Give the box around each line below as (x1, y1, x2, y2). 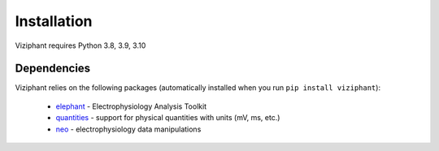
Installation (15, 12, 93, 30)
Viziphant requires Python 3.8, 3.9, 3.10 (15, 41, 146, 50)
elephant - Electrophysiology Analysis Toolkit (55, 101, 207, 111)
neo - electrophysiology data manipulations (55, 124, 202, 134)
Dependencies (15, 62, 91, 75)
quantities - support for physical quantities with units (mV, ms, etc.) (55, 113, 280, 123)
